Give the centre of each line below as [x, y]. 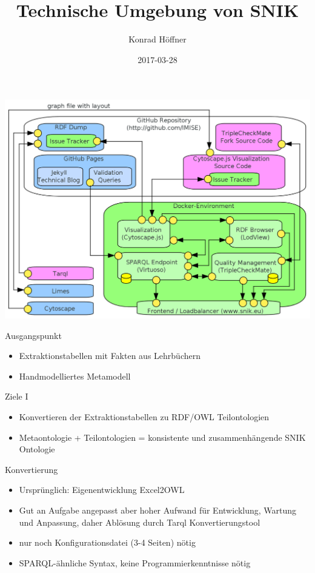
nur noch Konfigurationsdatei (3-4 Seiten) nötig [107, 542]
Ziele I [17, 396]
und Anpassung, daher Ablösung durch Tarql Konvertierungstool [140, 522]
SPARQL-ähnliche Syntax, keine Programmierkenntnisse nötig [135, 562]
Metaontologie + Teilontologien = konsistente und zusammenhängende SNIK [162, 437]
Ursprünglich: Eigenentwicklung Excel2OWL [102, 490]
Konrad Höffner [157, 39]
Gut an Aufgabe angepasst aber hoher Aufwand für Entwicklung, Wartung [158, 510]
